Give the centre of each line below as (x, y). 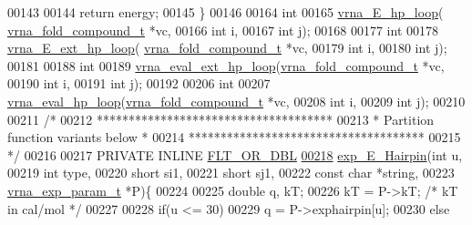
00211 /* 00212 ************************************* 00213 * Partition (221, 119)
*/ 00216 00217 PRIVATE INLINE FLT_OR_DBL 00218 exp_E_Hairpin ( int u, (235, 154)
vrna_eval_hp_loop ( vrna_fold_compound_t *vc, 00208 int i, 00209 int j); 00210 (236, 101)
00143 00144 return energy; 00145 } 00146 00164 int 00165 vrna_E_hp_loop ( (226, 12)
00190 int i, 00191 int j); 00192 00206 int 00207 (139, 83)
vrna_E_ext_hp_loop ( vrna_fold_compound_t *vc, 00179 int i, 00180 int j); (227, 48)
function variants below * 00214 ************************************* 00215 (234, 137)
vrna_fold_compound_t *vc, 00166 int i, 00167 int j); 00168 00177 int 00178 (223, 30)
